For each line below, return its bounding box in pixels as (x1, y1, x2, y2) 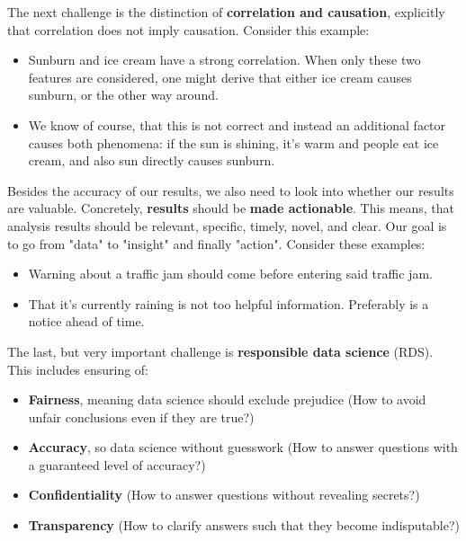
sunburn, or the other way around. (28, 85, 219, 104)
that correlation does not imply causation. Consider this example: (7, 20, 370, 39)
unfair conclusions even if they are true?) (28, 407, 255, 426)
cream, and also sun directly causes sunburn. (28, 151, 275, 170)
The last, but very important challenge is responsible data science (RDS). (7, 341, 434, 360)
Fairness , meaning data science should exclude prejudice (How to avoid (28, 390, 426, 409)
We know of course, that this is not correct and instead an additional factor (28, 115, 446, 134)
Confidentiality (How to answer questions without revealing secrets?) (28, 485, 420, 504)
